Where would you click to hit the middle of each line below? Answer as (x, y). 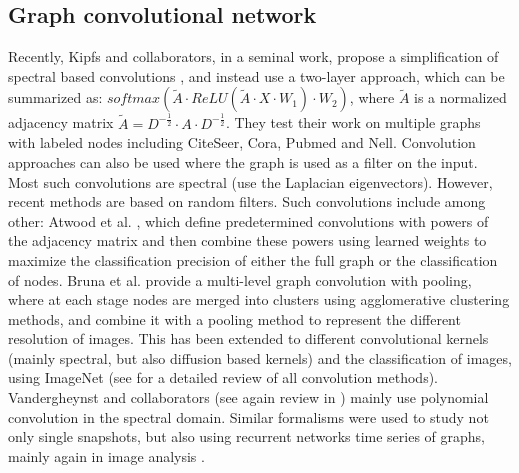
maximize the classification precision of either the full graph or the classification (253, 259)
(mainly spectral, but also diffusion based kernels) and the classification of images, (260, 357)
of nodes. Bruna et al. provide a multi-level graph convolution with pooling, (240, 279)
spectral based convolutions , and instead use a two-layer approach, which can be (256, 75)
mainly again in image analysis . (106, 455)
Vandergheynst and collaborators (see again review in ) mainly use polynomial (248, 397)
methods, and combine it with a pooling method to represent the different (234, 318)
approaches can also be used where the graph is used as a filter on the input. (243, 161)
